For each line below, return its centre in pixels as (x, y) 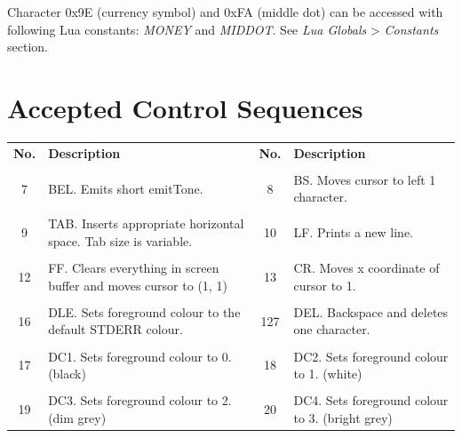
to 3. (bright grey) (343, 417)
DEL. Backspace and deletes (371, 311)
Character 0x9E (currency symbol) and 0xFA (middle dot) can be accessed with (225, 12)
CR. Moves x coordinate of (366, 268)
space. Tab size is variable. (120, 241)
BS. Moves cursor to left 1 (365, 179)
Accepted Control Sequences (185, 107)
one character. (332, 329)
